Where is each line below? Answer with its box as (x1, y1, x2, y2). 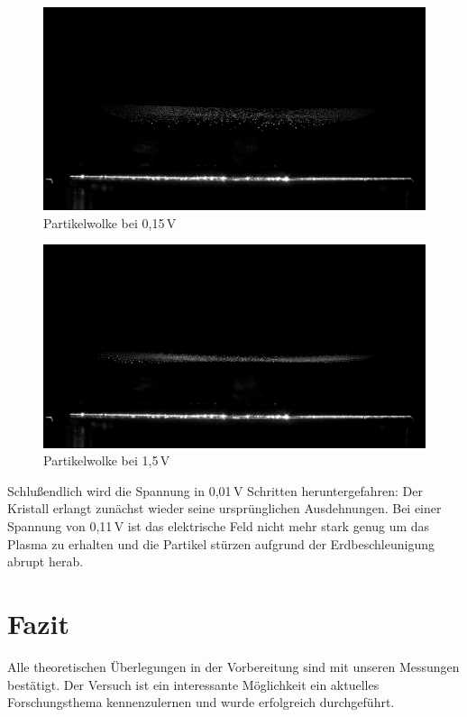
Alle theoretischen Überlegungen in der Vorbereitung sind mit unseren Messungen (7, 657, 460, 676)
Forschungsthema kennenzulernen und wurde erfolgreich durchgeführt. (7, 693, 395, 712)
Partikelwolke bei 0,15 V (43, 213, 177, 232)
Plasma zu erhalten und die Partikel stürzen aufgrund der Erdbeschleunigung (7, 534, 435, 553)
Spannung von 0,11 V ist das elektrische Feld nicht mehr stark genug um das (7, 517, 430, 536)
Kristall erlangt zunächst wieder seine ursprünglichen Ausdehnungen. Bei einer (7, 499, 442, 518)
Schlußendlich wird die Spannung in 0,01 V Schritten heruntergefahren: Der (7, 481, 423, 500)
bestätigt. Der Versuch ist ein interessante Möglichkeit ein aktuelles (7, 675, 380, 694)
